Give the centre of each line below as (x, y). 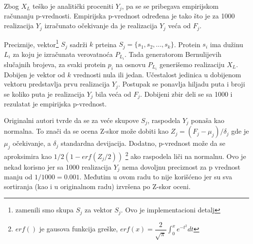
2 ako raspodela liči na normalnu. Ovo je (186, 155)
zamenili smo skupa (45, 210)
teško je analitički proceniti (73, 6)
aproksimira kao (28, 156)
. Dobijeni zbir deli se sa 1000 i (186, 94)
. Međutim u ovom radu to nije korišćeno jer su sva (156, 177)
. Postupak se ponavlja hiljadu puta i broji (181, 84)
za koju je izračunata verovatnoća (63, 54)
